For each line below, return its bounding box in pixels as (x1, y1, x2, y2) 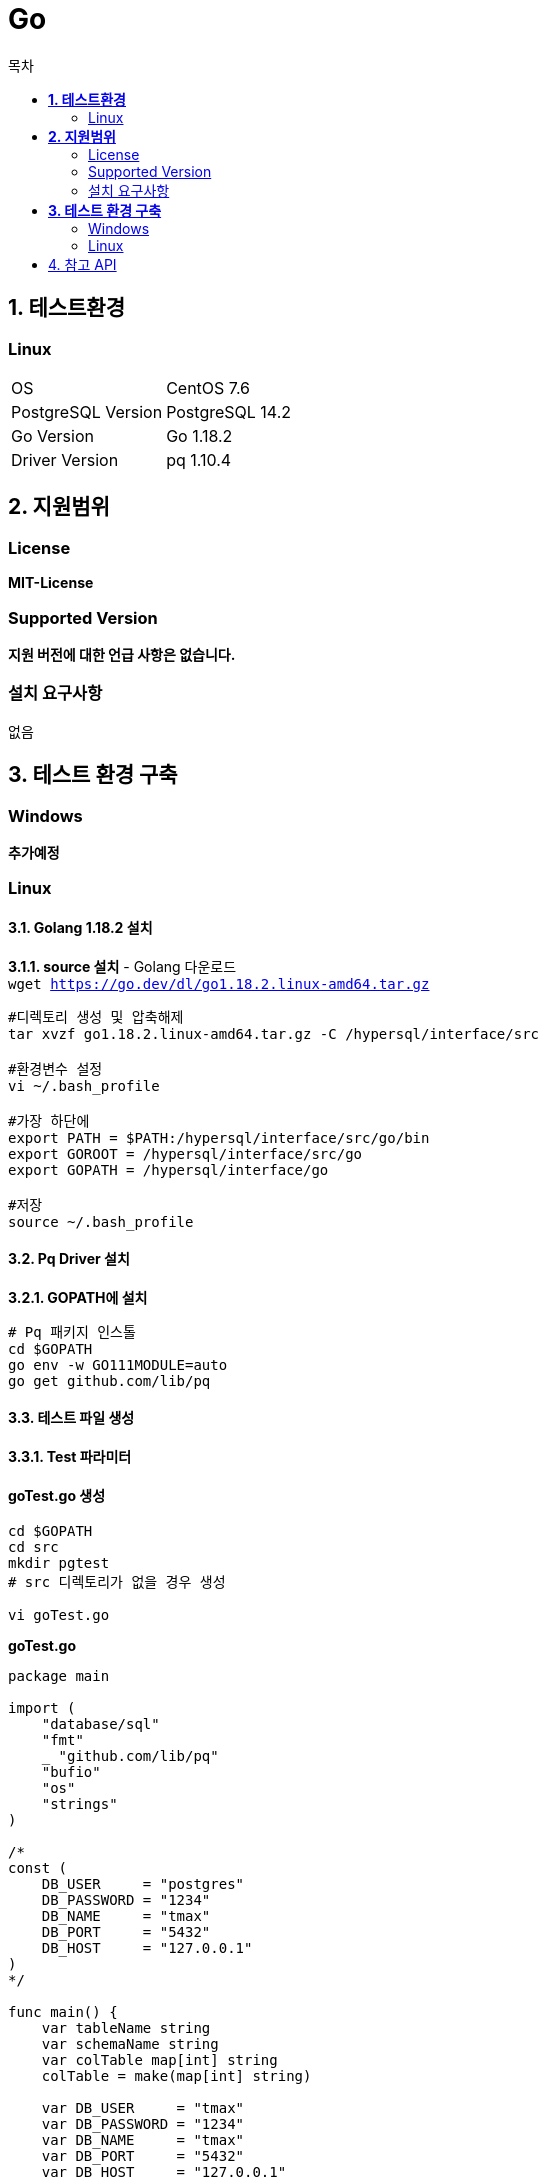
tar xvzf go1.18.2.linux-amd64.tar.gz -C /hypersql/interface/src (8, 1025, 540, 1042)
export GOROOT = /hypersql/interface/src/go (8, 1145, 363, 1162)
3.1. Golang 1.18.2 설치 (8, 918, 153, 936)
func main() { (8, 2004, 118, 2021)
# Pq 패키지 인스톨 (8, 1323, 136, 1340)
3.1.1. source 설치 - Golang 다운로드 (8, 957, 237, 975)
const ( (8, 1860, 68, 1877)
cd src (8, 1539, 59, 1556)
